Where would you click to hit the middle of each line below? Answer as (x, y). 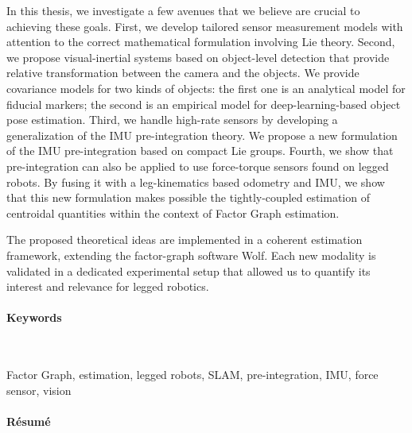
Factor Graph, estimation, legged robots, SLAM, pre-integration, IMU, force (192, 375)
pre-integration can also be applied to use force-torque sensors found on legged (198, 166)
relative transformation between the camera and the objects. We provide (183, 73)
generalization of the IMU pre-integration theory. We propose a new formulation (202, 135)
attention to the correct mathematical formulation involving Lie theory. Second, (201, 42)
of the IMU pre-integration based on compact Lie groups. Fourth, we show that (200, 151)
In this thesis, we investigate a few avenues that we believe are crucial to (183, 10)
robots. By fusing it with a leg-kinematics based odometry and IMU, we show (196, 182)
